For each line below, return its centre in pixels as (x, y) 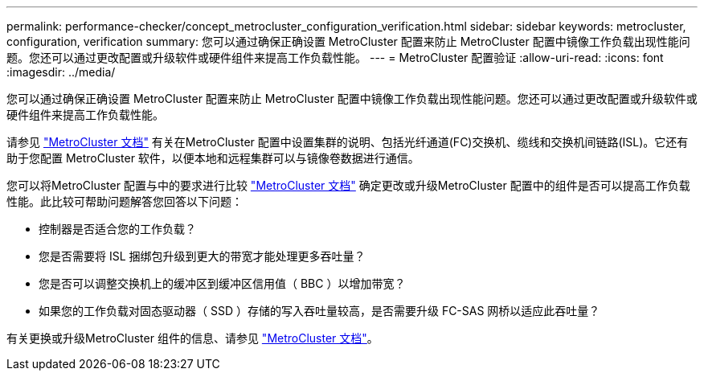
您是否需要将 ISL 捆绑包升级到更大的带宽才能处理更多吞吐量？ (202, 256)
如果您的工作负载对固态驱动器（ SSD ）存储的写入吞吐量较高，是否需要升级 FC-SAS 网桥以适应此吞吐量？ (319, 311)
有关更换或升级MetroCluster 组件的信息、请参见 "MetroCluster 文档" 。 (192, 338)
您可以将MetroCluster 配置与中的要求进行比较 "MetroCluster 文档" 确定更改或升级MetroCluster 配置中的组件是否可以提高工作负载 (348, 185)
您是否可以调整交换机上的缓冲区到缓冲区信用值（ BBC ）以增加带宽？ (222, 283)
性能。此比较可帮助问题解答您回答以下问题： (125, 201)
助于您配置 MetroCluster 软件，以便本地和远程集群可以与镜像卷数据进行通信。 (213, 158)
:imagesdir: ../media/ (61, 72)
